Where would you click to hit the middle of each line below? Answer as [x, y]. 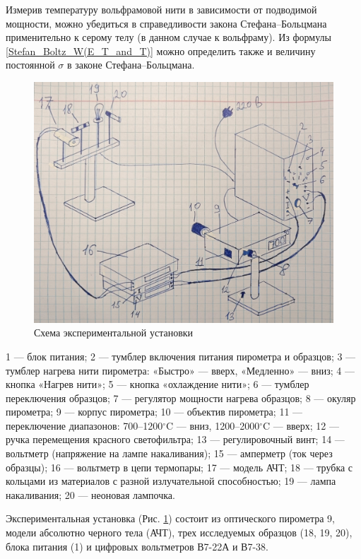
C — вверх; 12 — [301, 425]
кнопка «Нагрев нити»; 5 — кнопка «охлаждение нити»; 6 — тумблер [158, 384]
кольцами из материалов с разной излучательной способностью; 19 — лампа [171, 481]
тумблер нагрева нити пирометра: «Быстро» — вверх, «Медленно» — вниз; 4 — [180, 370]
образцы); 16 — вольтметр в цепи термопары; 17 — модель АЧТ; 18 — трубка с [179, 467]
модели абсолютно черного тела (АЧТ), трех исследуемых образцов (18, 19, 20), [179, 532]
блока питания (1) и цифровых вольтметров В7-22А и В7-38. [137, 546]
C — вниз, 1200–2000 [213, 425]
